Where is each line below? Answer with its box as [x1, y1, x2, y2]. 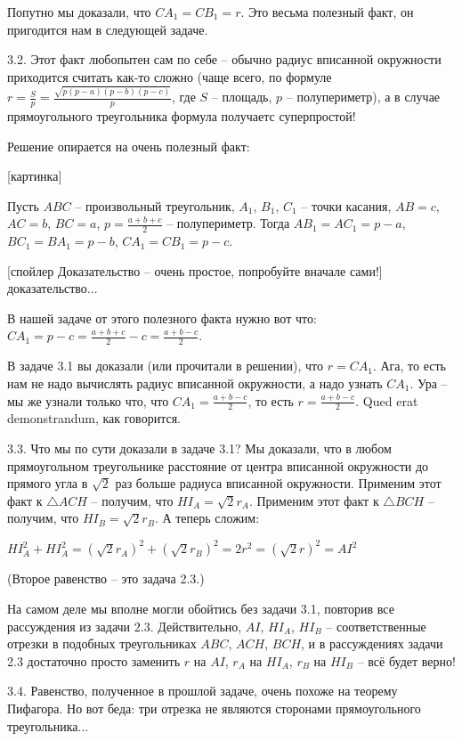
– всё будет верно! [357, 651, 456, 670]
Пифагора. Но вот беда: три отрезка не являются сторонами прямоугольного [7, 698, 421, 717]
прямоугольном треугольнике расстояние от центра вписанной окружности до [7, 456, 429, 475]
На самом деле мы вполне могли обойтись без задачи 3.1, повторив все [7, 598, 394, 617]
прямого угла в [7, 474, 88, 493]
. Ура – [409, 373, 448, 392]
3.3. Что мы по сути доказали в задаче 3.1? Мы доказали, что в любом [7, 438, 392, 457]
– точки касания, [301, 196, 392, 215]
